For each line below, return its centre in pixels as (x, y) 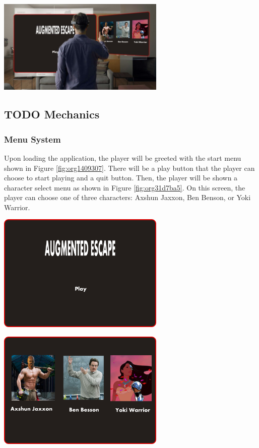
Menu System (33, 139)
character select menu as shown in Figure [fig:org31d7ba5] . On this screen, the (125, 187)
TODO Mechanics (52, 114)
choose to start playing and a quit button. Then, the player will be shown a (121, 178)
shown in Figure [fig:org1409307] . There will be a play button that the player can (129, 168)
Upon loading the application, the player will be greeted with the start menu (123, 157)
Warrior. (17, 207)
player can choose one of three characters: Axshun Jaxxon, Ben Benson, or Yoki (127, 197)
